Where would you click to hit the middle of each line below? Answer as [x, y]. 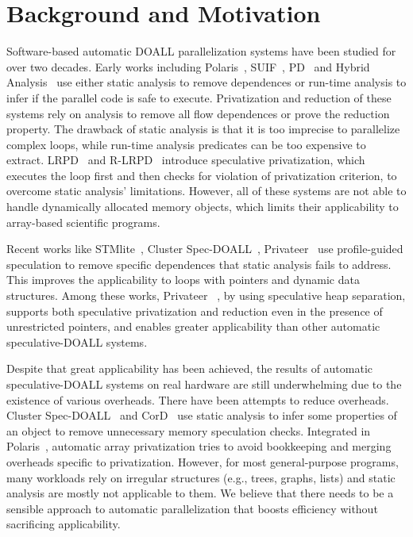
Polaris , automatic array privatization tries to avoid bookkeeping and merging [199, 446]
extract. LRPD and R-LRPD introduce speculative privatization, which [186, 160]
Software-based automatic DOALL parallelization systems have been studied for [201, 51]
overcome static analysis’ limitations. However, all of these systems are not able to [206, 191]
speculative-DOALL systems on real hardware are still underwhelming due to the [204, 384]
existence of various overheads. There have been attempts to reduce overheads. [198, 399]
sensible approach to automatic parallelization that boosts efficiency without [192, 508]
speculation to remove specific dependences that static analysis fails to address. [199, 264]
